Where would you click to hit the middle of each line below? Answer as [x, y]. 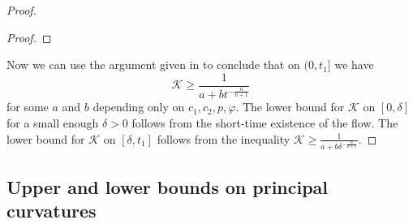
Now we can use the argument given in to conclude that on [153, 65]
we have [354, 65]
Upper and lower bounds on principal [168, 186]
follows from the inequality [224, 138]
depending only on [139, 107]
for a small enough [53, 123]
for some [28, 107]
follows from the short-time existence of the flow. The [265, 123]
